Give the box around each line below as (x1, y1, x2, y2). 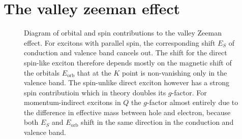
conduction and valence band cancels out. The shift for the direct (24, 47, 227, 58)
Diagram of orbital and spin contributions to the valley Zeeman (24, 27, 222, 38)
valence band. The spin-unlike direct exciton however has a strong (24, 77, 229, 88)
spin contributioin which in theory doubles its (24, 87, 166, 97)
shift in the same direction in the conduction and (81, 117, 234, 127)
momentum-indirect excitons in (24, 97, 121, 108)
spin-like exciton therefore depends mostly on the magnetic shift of (24, 57, 232, 67)
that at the (77, 67, 111, 78)
